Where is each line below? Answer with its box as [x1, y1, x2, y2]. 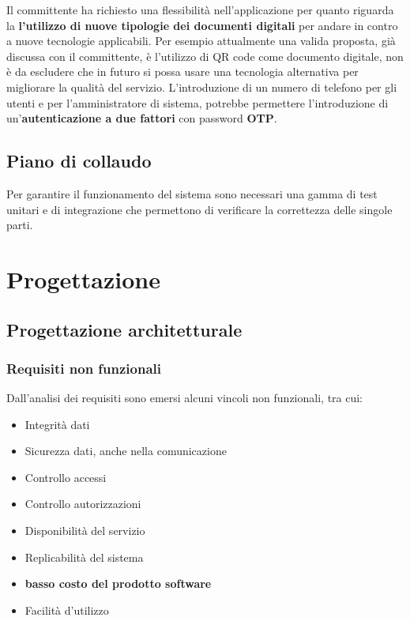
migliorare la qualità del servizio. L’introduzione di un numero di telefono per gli [6, 78, 397, 95]
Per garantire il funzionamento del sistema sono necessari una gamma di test [6, 185, 378, 201]
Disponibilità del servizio [24, 522, 145, 539]
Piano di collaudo [6, 149, 152, 173]
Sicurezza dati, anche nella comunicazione [24, 442, 227, 459]
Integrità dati [24, 416, 90, 432]
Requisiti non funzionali [6, 358, 162, 378]
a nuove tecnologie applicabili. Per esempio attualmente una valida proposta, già [6, 32, 396, 49]
